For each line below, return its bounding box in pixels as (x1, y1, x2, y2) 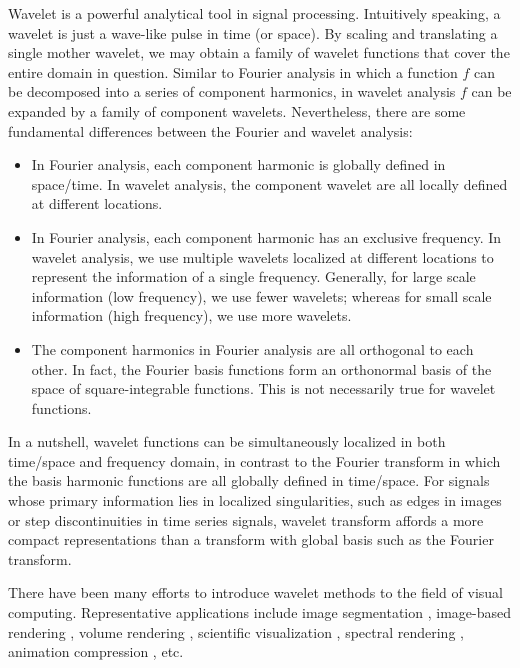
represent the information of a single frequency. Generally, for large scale (31, 266, 476, 287)
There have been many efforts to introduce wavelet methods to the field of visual (8, 582, 503, 603)
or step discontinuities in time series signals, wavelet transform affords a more (8, 509, 484, 530)
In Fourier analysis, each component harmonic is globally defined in (31, 154, 446, 175)
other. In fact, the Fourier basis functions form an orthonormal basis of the (31, 358, 492, 379)
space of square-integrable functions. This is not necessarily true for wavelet (31, 378, 496, 399)
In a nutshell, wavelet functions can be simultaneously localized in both (8, 431, 446, 452)
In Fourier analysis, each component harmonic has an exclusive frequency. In (31, 226, 502, 247)
